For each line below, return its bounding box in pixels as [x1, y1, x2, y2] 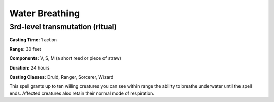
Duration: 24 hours [9, 64, 50, 71]
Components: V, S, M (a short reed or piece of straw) [9, 55, 122, 61]
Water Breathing [9, 8, 80, 19]
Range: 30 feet [9, 46, 41, 52]
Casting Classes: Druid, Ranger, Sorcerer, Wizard [9, 74, 114, 80]
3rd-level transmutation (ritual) [9, 22, 117, 31]
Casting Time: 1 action [9, 37, 57, 43]
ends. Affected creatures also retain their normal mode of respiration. [9, 90, 154, 96]
